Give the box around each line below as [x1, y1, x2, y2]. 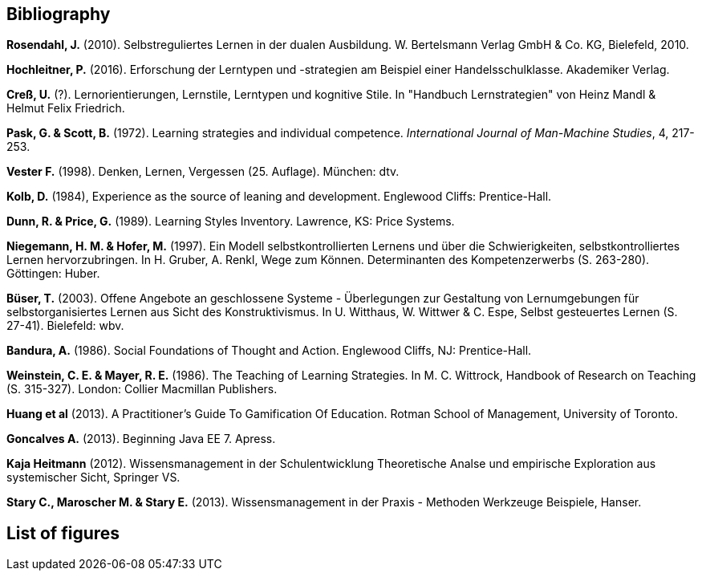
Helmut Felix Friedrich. [6, 101, 125, 116]
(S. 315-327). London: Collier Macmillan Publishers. [6, 382, 278, 396]
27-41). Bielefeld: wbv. [6, 319, 124, 333]
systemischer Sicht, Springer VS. [6, 470, 181, 485]
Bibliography [6, 4, 111, 24]
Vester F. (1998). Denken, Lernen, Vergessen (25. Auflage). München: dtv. [6, 165, 400, 179]
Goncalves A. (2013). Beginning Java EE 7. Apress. [6, 432, 276, 446]
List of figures [6, 522, 120, 543]
